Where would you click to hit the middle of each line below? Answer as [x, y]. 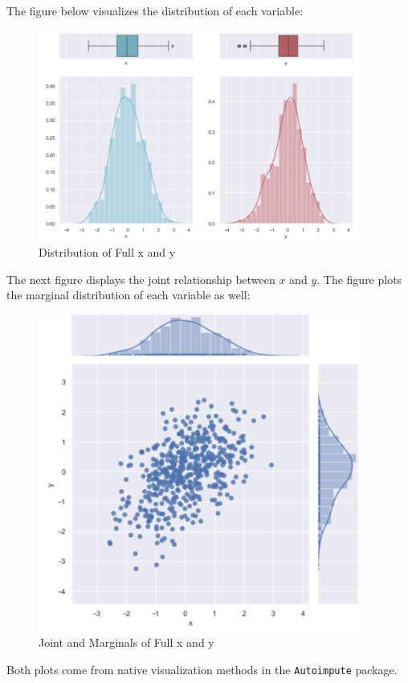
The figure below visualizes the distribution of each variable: [155, 10]
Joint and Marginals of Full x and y [126, 642]
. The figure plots [359, 279]
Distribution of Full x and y [107, 252]
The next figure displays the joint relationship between [141, 279]
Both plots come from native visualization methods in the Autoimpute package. [202, 669]
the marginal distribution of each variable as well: [129, 295]
